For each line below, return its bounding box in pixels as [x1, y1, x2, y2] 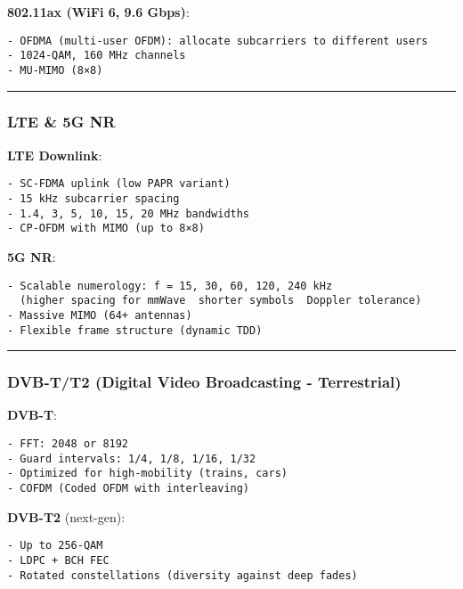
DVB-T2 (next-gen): [7, 507, 126, 526]
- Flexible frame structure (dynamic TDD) [7, 323, 263, 337]
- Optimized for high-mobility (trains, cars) [7, 467, 288, 480]
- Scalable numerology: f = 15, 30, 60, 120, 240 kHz [7, 279, 333, 292]
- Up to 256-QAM [7, 539, 103, 552]
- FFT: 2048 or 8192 [7, 438, 129, 451]
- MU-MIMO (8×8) [7, 63, 103, 77]
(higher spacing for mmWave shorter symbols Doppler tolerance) [20, 294, 422, 307]
